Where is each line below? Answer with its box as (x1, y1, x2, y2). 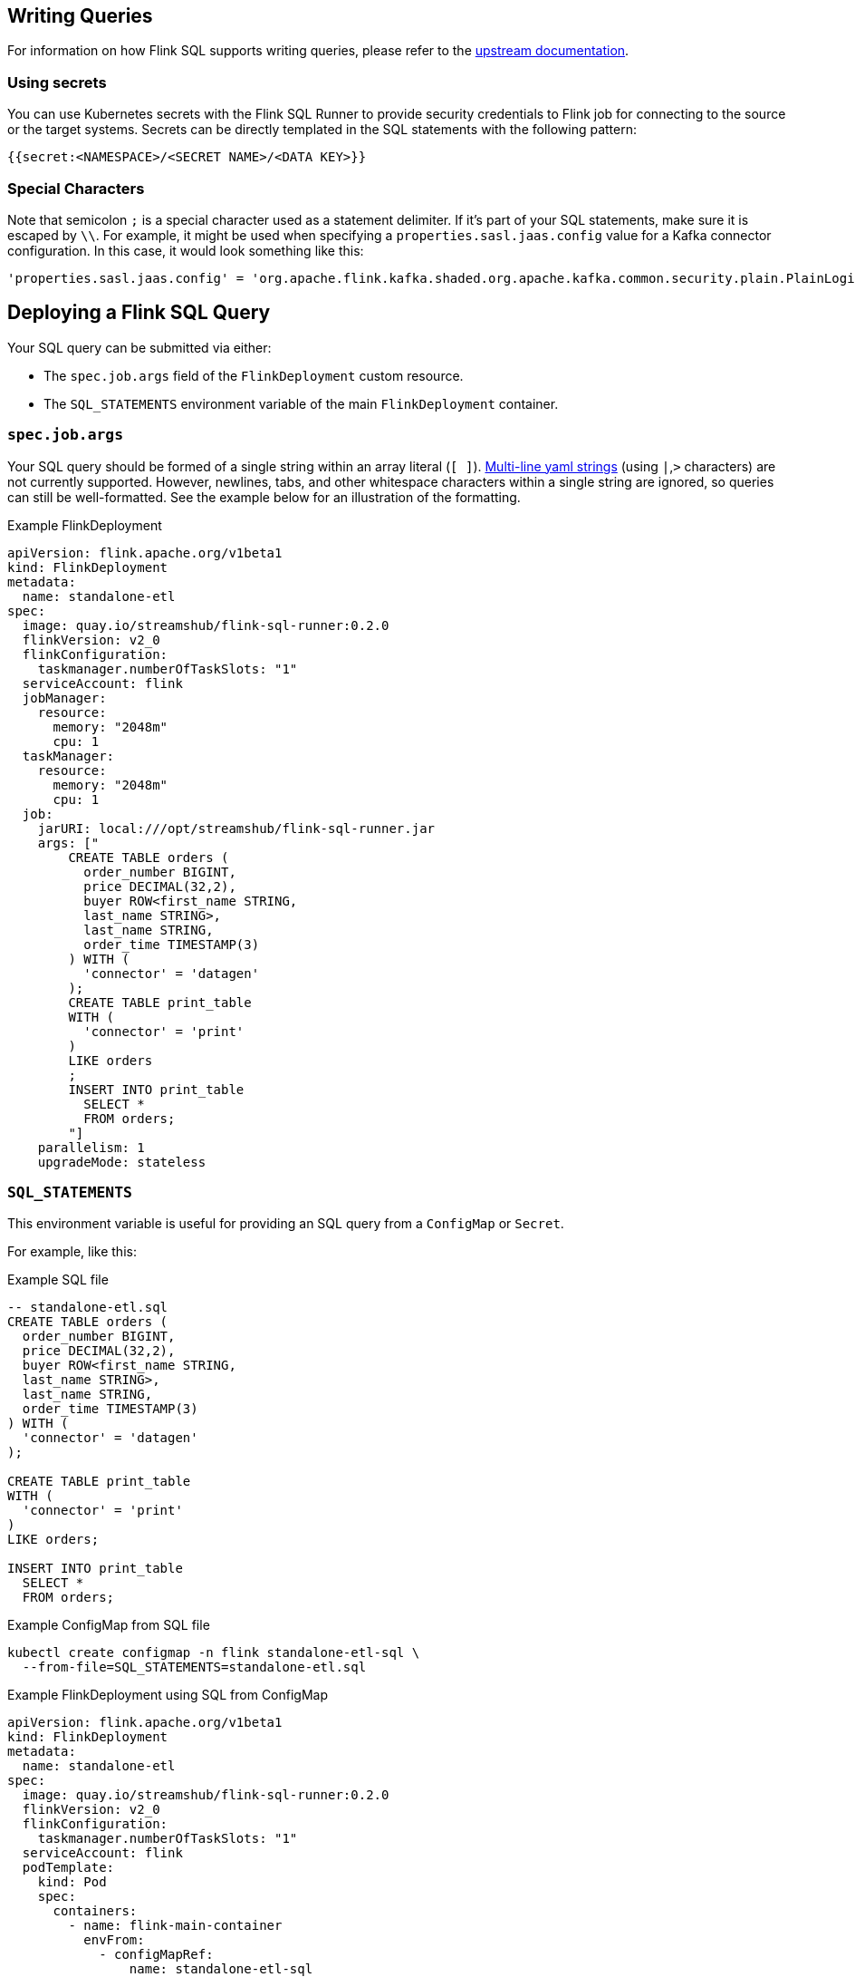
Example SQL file (7, 1272, 109, 1288)
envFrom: (83, 1933, 145, 1948)
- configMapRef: (99, 1947, 214, 1962)
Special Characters (7, 179, 145, 198)
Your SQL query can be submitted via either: (7, 339, 272, 355)
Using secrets (7, 73, 107, 92)
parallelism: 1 (37, 1139, 145, 1155)
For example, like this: (7, 1244, 137, 1260)
